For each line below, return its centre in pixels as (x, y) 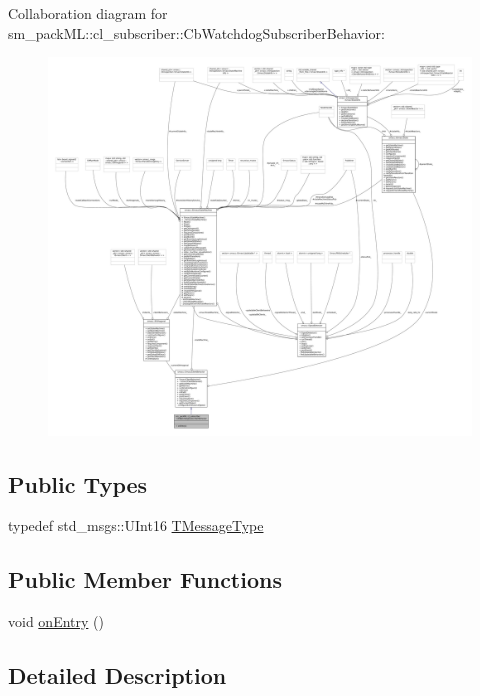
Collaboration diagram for (88, 13)
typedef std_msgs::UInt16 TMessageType (136, 525)
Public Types (78, 483)
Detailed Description (117, 675)
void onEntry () (56, 621)
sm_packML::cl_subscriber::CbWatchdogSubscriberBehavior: (197, 32)
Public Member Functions (145, 579)
